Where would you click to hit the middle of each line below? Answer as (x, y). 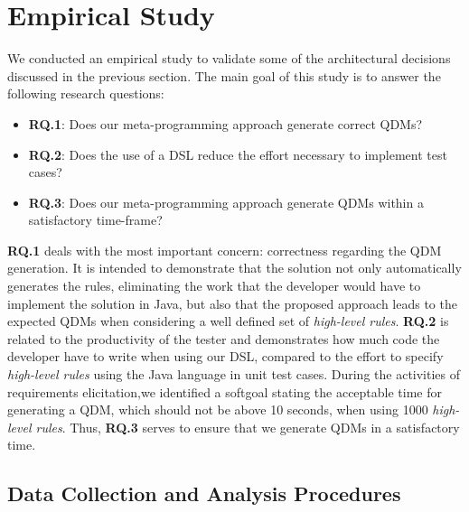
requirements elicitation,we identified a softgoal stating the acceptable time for (225, 391)
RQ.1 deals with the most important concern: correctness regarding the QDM (225, 250)
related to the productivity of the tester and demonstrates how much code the (224, 338)
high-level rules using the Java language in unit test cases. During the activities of (234, 374)
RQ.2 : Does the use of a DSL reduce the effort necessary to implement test (238, 154)
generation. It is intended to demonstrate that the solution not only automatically (234, 268)
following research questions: (86, 93)
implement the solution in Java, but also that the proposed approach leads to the (232, 303)
